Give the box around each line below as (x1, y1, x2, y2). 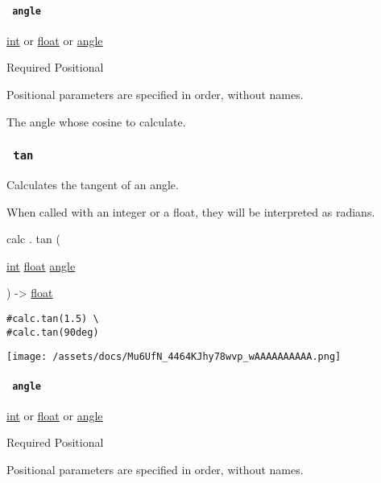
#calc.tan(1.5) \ (6, 312, 99, 324)
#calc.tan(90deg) (6, 326, 99, 338)
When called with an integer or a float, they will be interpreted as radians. (6, 203, 375, 220)
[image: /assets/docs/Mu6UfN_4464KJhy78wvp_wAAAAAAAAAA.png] (6, 351, 342, 363)
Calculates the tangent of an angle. (6, 176, 179, 193)
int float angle (6, 257, 76, 274)
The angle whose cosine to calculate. (6, 113, 186, 130)
